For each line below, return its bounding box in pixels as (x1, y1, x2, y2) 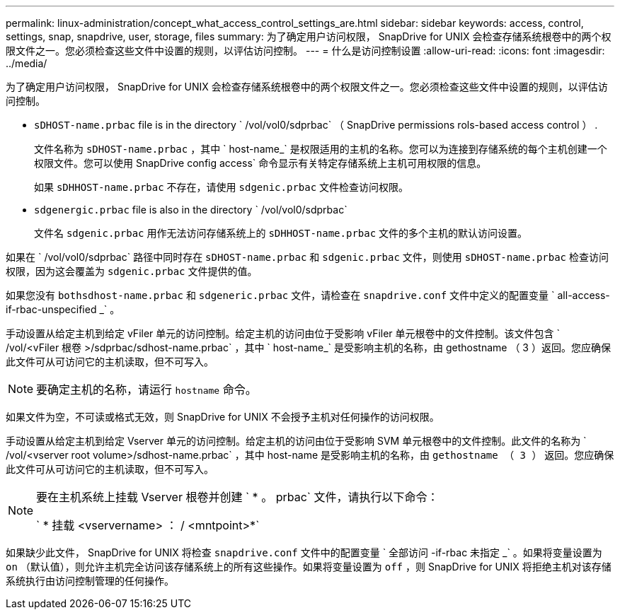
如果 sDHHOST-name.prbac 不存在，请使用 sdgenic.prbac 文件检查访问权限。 (34, 181, 409, 193)
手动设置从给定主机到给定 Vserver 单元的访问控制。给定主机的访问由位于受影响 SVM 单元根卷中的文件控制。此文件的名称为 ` (6, 435, 587, 447)
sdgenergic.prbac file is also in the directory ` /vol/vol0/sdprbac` (34, 204, 348, 216)
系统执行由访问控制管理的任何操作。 (6, 575, 174, 587)
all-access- (557, 289, 610, 301)
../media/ (6, 57, 47, 69)
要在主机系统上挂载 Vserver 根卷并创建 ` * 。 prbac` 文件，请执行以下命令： (36, 490, 439, 504)
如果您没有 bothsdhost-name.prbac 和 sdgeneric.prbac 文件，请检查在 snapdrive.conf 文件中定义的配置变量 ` (6, 289, 555, 301)
